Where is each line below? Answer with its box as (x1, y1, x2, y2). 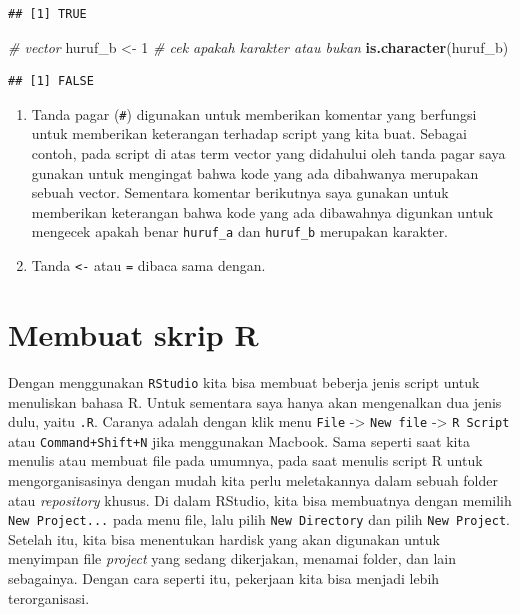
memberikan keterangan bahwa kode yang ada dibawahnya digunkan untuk (31, 201, 494, 222)
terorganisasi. (8, 587, 90, 608)
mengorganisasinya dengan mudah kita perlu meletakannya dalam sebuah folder (8, 470, 498, 490)
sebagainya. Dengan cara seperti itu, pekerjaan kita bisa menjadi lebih (8, 568, 440, 589)
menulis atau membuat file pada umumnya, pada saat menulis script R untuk (8, 450, 483, 471)
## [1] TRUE (8, 7, 87, 21)
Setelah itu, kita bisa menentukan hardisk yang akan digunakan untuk (8, 528, 440, 549)
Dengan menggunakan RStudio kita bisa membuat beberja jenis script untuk (8, 371, 480, 392)
